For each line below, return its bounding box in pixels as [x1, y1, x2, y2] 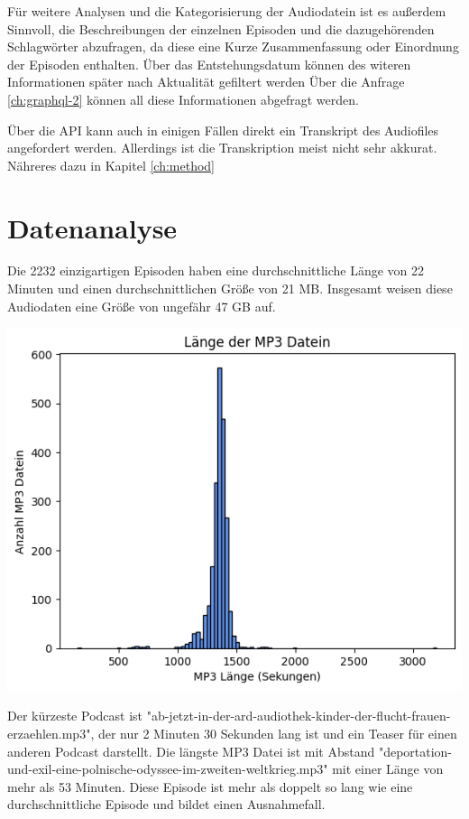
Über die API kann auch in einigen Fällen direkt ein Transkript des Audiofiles [7, 120, 439, 139]
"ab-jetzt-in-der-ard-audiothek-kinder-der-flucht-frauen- [146, 706, 451, 725]
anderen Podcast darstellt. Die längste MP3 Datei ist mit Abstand [7, 741, 375, 760]
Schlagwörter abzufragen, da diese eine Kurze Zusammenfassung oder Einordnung [7, 37, 459, 56]
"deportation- [378, 741, 453, 760]
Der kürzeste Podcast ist [7, 706, 143, 725]
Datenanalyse [7, 209, 178, 246]
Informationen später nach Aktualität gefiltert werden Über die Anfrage [7, 72, 405, 91]
